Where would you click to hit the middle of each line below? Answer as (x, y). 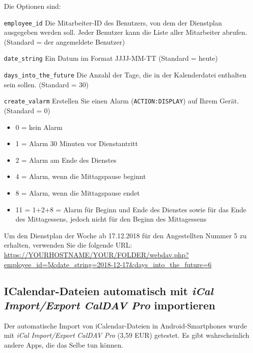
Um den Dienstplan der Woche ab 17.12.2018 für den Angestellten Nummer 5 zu (125, 235)
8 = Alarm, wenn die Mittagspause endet (78, 192)
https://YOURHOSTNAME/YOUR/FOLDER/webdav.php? (97, 254)
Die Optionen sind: (32, 6)
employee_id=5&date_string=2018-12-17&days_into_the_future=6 (108, 264)
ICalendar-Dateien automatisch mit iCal (109, 290)
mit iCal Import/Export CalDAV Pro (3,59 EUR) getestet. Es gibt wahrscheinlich (127, 335)
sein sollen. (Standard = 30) (46, 84)
